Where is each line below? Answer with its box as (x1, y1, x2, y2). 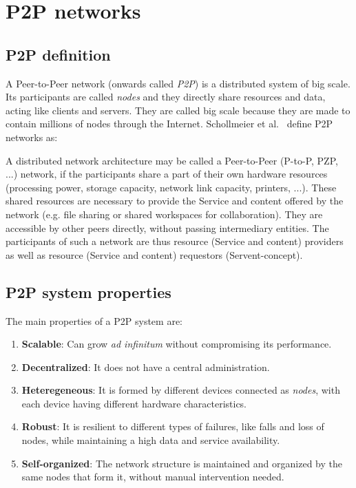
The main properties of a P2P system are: (6, 313, 182, 328)
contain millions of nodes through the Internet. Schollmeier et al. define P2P (6, 116, 333, 131)
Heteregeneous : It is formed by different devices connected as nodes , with (21, 383, 340, 397)
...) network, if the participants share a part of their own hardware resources (6, 167, 328, 181)
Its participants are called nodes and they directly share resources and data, (6, 89, 326, 104)
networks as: (6, 129, 58, 144)
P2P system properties (6, 281, 171, 302)
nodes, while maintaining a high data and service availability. (21, 433, 280, 447)
